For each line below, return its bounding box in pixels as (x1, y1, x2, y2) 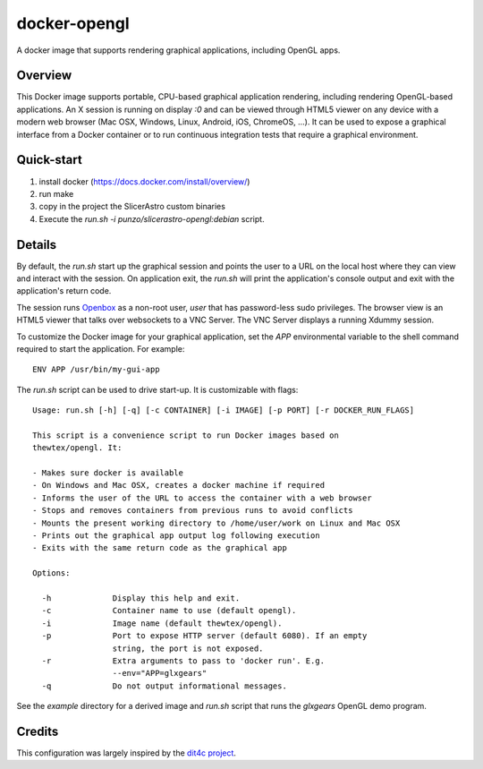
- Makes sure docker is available (32, 468, 183, 478)
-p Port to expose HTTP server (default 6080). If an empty (41, 631, 368, 641)
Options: (32, 568, 71, 578)
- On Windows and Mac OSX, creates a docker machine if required (32, 480, 326, 491)
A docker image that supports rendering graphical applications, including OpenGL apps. (16, 45, 341, 56)
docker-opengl (16, 13, 130, 33)
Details (16, 237, 57, 252)
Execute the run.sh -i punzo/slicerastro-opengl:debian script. (38, 213, 265, 224)
